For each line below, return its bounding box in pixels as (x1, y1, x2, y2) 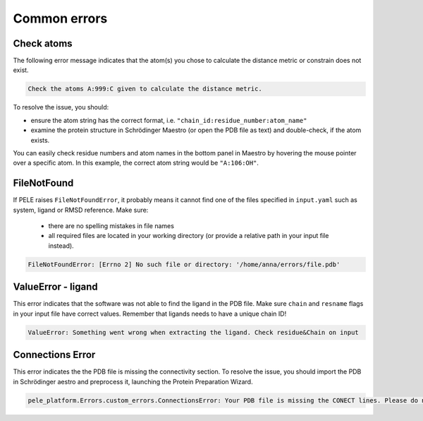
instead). (48, 241, 74, 250)
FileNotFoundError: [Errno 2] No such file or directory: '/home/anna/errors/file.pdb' (27, 260, 341, 268)
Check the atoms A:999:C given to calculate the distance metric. (27, 85, 262, 93)
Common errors (13, 11, 108, 26)
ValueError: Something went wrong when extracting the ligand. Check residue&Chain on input (27, 328, 359, 336)
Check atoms (13, 37, 73, 49)
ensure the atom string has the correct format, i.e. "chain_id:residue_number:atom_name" (30, 116, 307, 124)
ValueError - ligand (13, 281, 98, 293)
